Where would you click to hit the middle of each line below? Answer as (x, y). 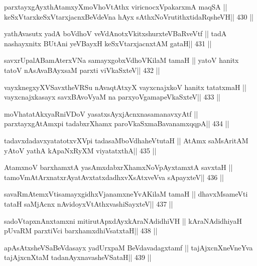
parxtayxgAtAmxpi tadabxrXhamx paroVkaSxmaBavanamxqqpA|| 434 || (117, 123)
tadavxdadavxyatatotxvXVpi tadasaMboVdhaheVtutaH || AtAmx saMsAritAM (126, 140)
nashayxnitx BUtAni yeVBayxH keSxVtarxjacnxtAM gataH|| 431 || (108, 43)
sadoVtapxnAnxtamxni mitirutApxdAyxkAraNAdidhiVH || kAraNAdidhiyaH (123, 220)
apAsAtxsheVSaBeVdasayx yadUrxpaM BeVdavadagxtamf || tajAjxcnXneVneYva (128, 247)
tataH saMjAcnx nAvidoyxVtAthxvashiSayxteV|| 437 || (89, 203)
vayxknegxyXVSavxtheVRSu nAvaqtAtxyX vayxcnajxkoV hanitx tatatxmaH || (125, 87)
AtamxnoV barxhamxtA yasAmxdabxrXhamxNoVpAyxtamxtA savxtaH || (118, 167)
